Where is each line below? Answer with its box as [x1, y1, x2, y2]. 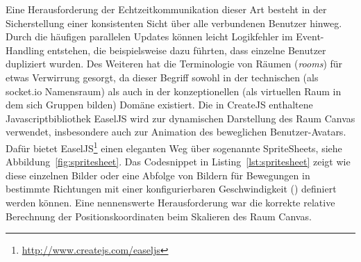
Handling [6, 42, 44, 57]
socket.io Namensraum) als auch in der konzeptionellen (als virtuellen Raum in [6, 83, 342, 98]
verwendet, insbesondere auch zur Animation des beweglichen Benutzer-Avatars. [6, 124, 346, 139]
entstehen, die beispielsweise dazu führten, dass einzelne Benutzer [47, 42, 326, 57]
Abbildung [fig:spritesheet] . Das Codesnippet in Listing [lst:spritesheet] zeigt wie [6, 154, 351, 169]
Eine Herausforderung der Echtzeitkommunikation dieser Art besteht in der [6, 2, 327, 16]
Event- [296, 29, 324, 44]
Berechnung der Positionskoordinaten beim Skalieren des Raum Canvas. [6, 208, 312, 223]
